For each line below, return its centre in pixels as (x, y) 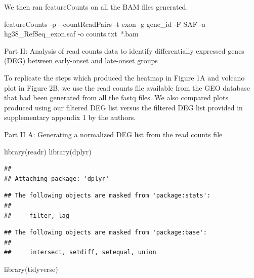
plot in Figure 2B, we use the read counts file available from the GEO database (127, 87)
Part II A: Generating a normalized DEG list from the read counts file (113, 134)
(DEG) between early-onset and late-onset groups (81, 61)
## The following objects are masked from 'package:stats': (108, 196)
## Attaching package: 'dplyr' (57, 178)
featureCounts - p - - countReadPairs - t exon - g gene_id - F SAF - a (105, 24)
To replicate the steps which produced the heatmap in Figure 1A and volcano (124, 77)
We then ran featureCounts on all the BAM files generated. (96, 7)
